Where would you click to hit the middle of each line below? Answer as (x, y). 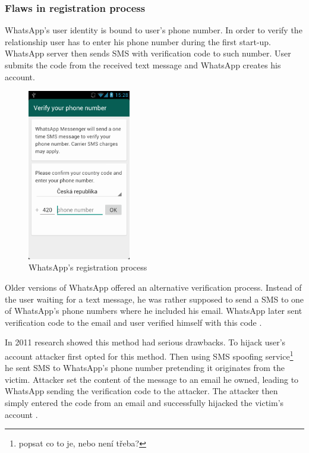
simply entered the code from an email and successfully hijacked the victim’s (144, 403)
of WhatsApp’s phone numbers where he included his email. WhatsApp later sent (154, 311)
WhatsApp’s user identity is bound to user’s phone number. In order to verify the (154, 30)
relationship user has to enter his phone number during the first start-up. (138, 41)
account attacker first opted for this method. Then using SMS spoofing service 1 (149, 355)
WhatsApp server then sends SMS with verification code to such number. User (148, 53)
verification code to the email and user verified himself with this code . (133, 322)
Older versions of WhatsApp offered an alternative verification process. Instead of (153, 287)
